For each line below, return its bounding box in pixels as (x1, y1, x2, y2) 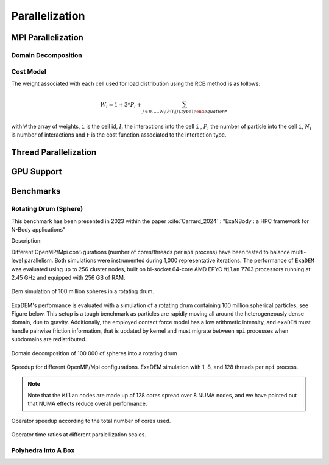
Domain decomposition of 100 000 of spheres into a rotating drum (11, 349, 177, 357)
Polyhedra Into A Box (11, 445, 75, 454)
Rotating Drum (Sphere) (11, 205, 83, 213)
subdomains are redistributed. (11, 336, 87, 343)
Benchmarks (11, 186, 61, 196)
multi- (291, 248, 306, 255)
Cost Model (11, 67, 46, 76)
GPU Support (11, 166, 62, 177)
